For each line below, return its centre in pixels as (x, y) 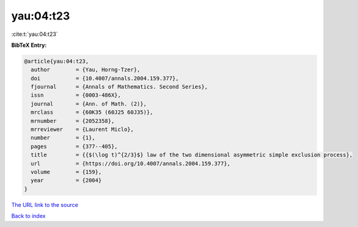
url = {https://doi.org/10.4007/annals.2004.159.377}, (131, 163)
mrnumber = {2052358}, (73, 121)
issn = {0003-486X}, (76, 95)
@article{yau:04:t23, (57, 61)
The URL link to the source (45, 204)
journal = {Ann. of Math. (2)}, (89, 104)
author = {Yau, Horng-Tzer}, (86, 70)
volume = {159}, (66, 172)
